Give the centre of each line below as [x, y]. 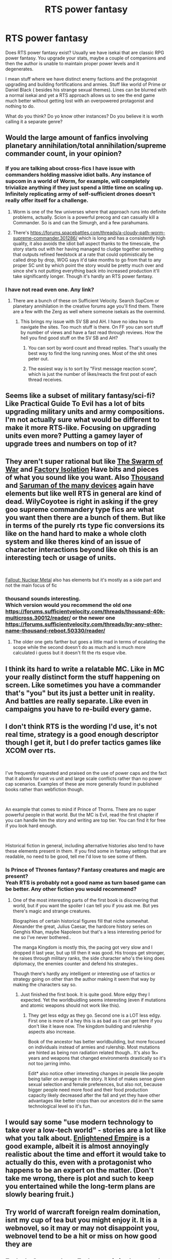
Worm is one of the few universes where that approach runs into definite [89, 212]
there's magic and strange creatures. [52, 911]
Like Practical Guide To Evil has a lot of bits [75, 404]
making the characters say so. [45, 984]
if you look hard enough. [31, 826]
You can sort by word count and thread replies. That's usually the [97, 348]
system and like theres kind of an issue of [73, 541]
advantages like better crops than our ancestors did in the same [95, 1100]
